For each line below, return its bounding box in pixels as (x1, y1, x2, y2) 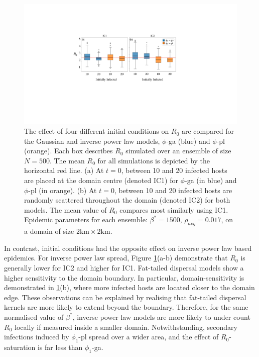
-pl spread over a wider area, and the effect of (78, 331, 219, 342)
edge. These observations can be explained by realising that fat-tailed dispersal (4, 292, 246, 302)
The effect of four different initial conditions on (24, 126, 169, 136)
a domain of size (24, 226, 74, 236)
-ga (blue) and (166, 135, 210, 146)
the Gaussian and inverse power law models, (24, 135, 160, 146)
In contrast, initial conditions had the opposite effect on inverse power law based (4, 242, 252, 253)
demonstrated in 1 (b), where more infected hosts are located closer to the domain (4, 282, 255, 293)
